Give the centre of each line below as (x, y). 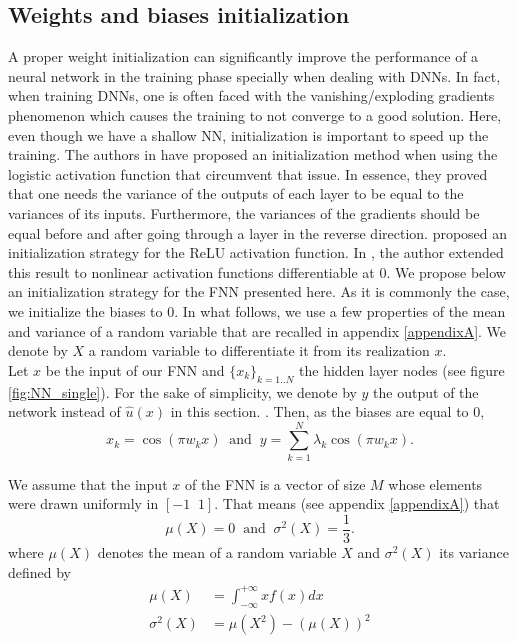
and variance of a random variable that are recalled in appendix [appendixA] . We (257, 330)
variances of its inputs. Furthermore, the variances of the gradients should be (244, 212)
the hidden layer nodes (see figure (402, 369)
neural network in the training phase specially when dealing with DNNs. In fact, (254, 75)
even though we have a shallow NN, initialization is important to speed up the (248, 134)
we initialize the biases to (85, 310)
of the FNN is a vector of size (275, 483)
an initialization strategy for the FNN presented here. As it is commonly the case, (259, 291)
